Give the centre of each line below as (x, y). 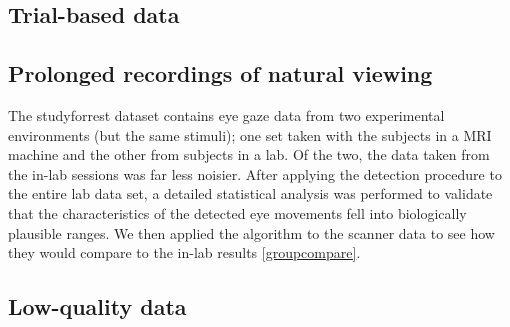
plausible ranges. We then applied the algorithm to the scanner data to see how (251, 232)
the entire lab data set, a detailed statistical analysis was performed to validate (250, 193)
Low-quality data (97, 306)
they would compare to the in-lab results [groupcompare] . (184, 252)
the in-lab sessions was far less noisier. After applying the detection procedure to (255, 173)
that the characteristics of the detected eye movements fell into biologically (237, 212)
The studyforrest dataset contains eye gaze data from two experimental (226, 114)
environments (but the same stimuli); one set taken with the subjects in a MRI (250, 134)
